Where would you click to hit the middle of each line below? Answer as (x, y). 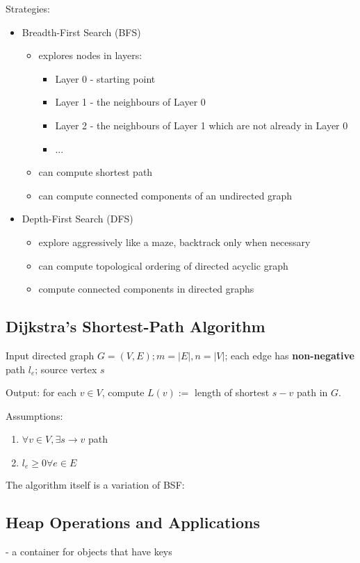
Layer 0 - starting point (105, 78)
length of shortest (232, 392)
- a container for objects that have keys (89, 552)
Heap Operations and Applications (133, 522)
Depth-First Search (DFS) (77, 219)
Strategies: (28, 8)
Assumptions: (34, 415)
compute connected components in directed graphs (146, 289)
